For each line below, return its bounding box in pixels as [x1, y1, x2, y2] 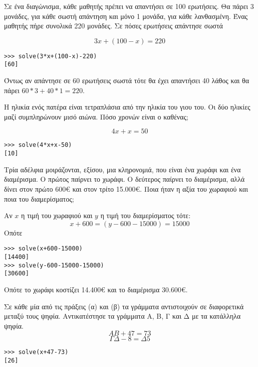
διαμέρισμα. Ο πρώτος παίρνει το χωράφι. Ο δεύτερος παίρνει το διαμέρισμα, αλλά [4, 174, 245, 184]
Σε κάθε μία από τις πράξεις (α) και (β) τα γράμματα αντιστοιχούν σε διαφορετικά [4, 301, 244, 311]
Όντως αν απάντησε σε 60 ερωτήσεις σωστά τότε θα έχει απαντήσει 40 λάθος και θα [4, 75, 250, 86]
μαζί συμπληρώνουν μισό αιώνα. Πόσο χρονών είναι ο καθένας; [4, 111, 189, 122]
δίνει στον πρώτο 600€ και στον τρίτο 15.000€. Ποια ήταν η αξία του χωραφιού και [4, 183, 248, 194]
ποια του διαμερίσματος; [4, 193, 74, 204]
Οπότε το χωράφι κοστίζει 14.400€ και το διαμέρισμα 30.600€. [4, 284, 188, 294]
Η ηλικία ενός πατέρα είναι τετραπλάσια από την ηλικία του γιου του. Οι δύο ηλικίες [4, 102, 251, 112]
